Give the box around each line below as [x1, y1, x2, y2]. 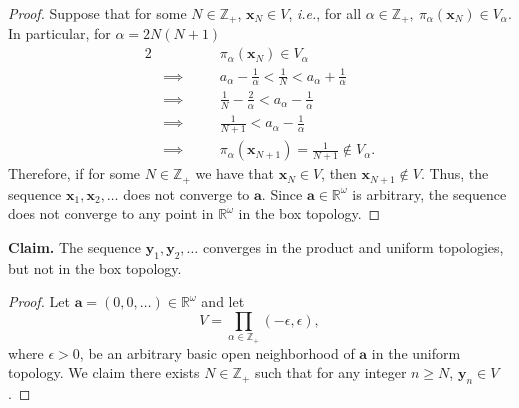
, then [321, 163, 357, 184]
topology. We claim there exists [8, 362, 200, 383]
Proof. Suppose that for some [8, 3, 187, 23]
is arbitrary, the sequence [352, 183, 507, 204]
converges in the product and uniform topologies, [202, 236, 504, 257]
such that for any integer [254, 362, 407, 383]
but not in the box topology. [8, 257, 182, 278]
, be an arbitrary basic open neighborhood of [79, 342, 355, 363]
